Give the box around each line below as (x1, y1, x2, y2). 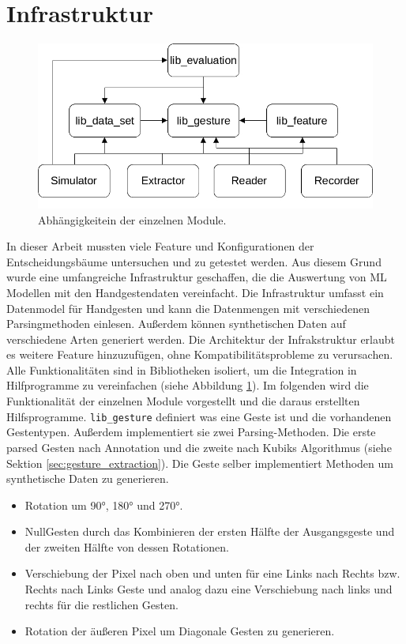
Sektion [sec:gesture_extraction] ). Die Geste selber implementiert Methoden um (6, 454, 393, 471)
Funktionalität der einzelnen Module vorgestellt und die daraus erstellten (6, 393, 360, 409)
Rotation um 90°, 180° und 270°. (24, 496, 183, 513)
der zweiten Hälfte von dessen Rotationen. (24, 538, 229, 555)
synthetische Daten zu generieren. (6, 470, 169, 487)
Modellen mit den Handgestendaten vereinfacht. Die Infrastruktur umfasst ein (6, 284, 384, 300)
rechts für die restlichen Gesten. (24, 596, 179, 612)
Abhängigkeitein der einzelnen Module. (38, 211, 227, 228)
